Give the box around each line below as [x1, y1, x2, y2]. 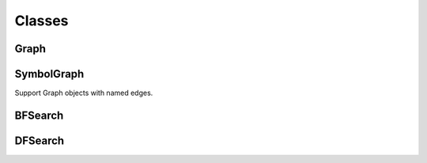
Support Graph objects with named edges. [14, 88, 153, 98]
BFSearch [14, 108, 64, 122]
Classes [14, 12, 69, 29]
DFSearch [14, 134, 65, 147]
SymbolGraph [14, 67, 85, 81]
